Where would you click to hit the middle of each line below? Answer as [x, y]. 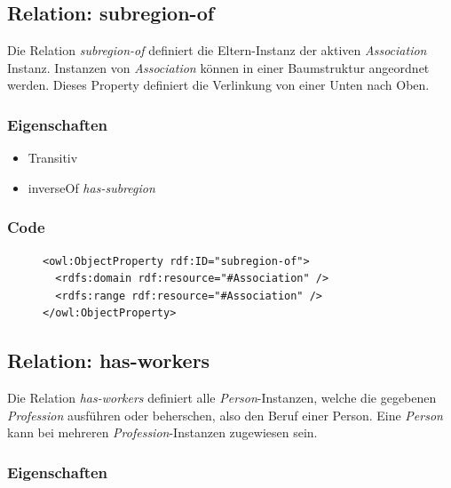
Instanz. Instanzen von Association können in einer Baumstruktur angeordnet [218, 67]
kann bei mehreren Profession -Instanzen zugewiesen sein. [162, 432]
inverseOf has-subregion [91, 187]
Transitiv [53, 158]
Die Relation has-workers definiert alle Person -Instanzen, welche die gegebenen [222, 398]
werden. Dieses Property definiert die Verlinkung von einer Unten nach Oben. [218, 85]
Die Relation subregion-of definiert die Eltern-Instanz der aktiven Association [217, 50]
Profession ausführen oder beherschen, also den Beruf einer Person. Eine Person [225, 415]
